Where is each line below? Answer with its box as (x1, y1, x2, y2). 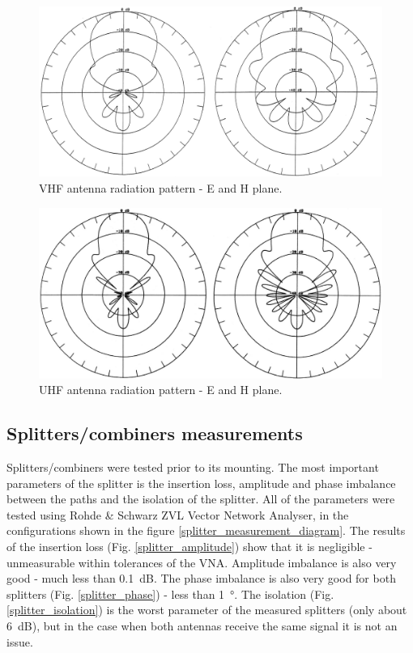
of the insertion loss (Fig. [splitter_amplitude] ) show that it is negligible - (6, 538, 373, 555)
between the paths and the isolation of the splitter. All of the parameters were (6, 490, 395, 507)
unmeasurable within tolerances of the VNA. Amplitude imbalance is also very (6, 553, 397, 570)
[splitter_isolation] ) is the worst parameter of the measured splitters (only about (6, 601, 407, 618)
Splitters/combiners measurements (6, 421, 303, 446)
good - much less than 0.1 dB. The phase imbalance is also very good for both (6, 570, 396, 587)
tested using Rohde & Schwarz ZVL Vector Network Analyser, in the (6, 506, 349, 523)
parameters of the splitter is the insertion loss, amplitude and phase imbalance (6, 474, 396, 491)
